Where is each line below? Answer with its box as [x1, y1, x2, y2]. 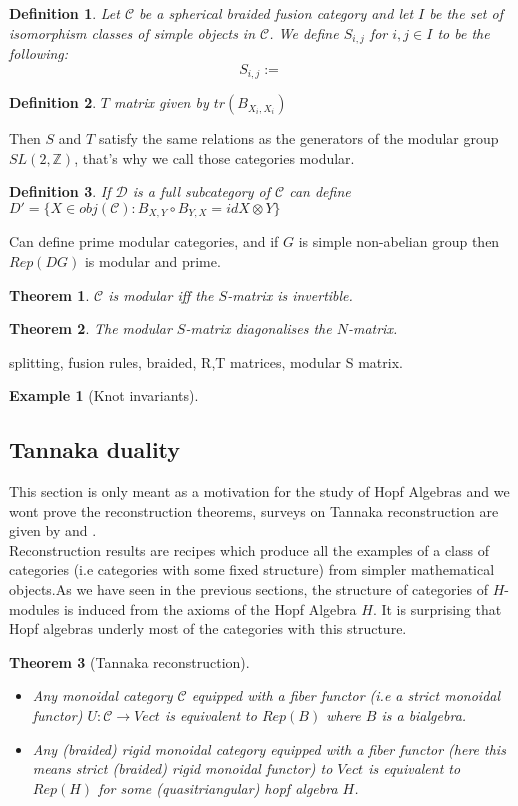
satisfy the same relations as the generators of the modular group [98, 128, 499, 149]
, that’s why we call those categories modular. [74, 147, 355, 168]
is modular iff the [108, 284, 214, 305]
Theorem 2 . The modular [9, 318, 172, 339]
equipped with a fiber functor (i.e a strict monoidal [191, 685, 501, 706]
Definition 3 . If [9, 181, 111, 202]
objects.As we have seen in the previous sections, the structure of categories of [9, 579, 489, 600]
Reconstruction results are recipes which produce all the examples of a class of [9, 539, 489, 560]
